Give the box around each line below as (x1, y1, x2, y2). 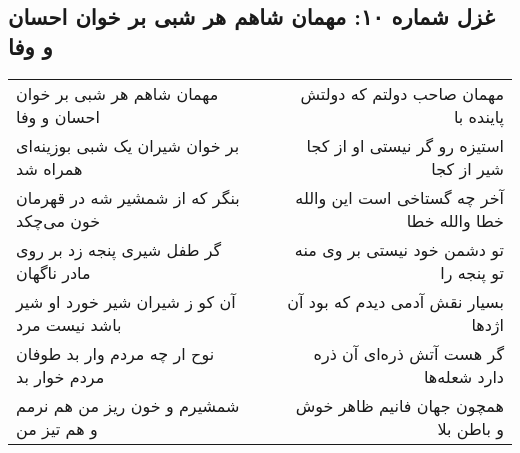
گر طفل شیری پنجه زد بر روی (16, 237, 222, 261)
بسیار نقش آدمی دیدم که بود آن (287, 289, 504, 313)
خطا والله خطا (406, 208, 504, 232)
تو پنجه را (440, 260, 504, 284)
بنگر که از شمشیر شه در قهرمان (16, 185, 240, 209)
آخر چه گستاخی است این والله (295, 185, 504, 209)
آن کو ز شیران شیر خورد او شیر (16, 289, 236, 313)
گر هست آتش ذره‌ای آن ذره (313, 341, 504, 365)
